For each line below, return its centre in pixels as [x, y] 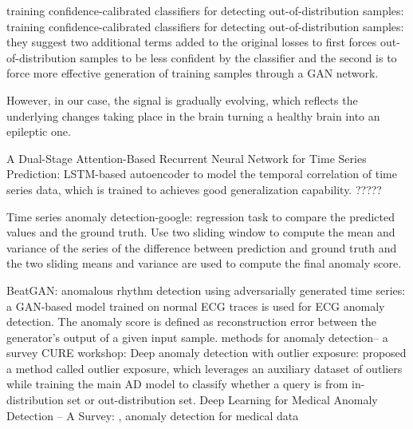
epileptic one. [39, 131]
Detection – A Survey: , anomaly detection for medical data [153, 415]
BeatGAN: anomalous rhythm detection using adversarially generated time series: [206, 290]
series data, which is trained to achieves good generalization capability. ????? [194, 189]
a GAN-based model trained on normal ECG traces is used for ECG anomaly [196, 306]
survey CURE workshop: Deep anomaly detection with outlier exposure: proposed [206, 353]
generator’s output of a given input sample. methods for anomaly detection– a [197, 337]
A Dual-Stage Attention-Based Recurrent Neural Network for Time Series [187, 158]
